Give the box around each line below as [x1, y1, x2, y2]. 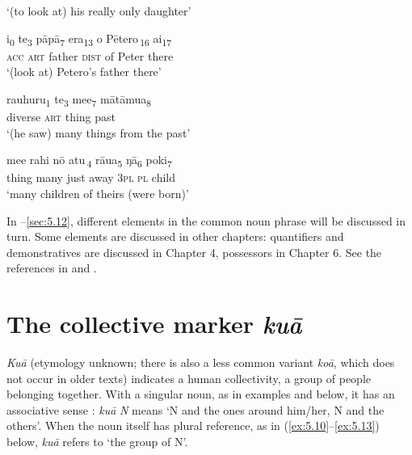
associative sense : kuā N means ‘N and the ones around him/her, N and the [6, 401, 385, 418]
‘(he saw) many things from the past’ [6, 124, 191, 141]
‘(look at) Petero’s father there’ [6, 63, 162, 80]
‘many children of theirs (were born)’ [6, 184, 189, 201]
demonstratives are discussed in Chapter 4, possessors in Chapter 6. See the [6, 243, 382, 260]
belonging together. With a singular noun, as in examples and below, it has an [6, 385, 395, 402]
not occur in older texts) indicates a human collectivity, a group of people [6, 369, 372, 386]
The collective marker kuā [6, 307, 302, 341]
